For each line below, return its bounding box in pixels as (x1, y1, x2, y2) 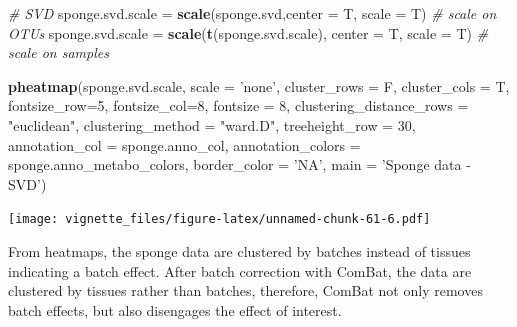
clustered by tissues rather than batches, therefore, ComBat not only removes (8, 280, 483, 301)
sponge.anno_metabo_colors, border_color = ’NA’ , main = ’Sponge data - (8, 154, 471, 175)
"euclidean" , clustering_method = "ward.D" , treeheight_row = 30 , (8, 114, 416, 135)
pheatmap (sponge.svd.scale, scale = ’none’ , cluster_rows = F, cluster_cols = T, (8, 75, 510, 96)
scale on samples (8, 42, 109, 63)
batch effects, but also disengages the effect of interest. (8, 299, 342, 320)
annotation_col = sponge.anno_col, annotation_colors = (8, 134, 361, 155)
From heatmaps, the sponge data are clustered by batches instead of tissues (8, 241, 471, 261)
